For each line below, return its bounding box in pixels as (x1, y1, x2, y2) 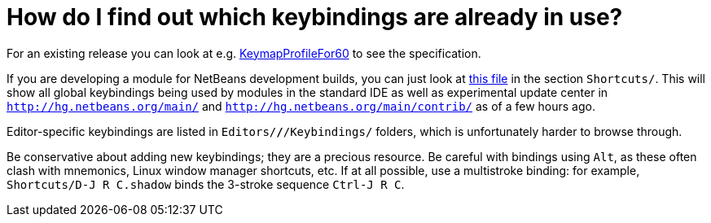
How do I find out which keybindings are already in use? (7, 3, 623, 31)
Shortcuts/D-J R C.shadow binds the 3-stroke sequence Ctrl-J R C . (7, 177, 405, 191)
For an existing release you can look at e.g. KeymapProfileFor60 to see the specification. (7, 46, 481, 60)
